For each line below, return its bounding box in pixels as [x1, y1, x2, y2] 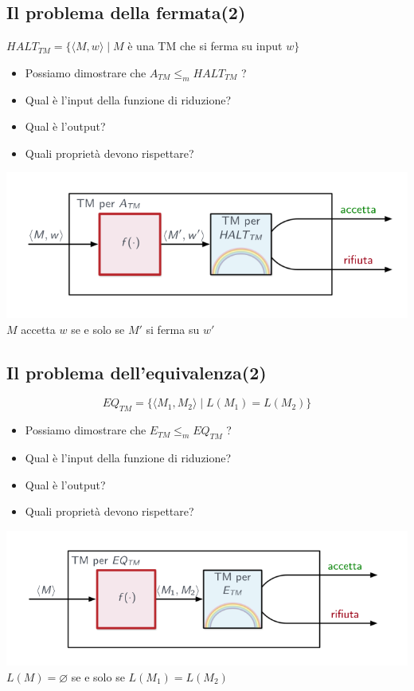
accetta [21, 320, 56, 337]
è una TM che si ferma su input [127, 37, 283, 54]
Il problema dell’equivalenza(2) [6, 359, 267, 384]
